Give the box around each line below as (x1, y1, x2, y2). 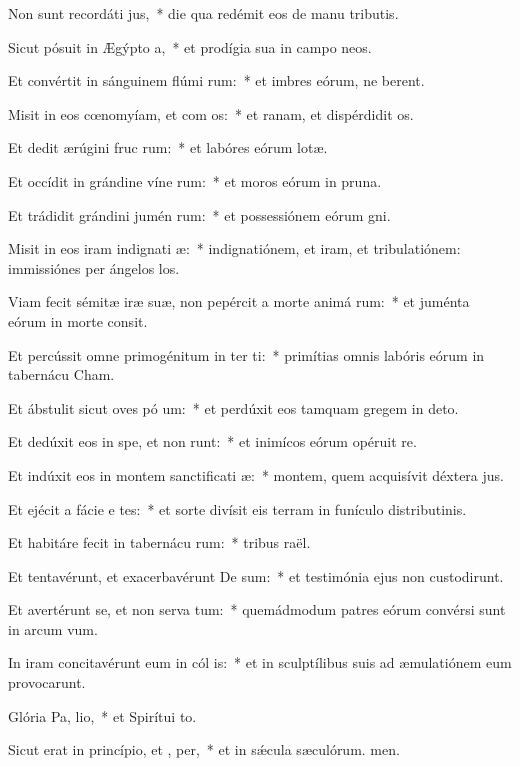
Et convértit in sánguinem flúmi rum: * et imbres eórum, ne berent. (8, 70, 425, 91)
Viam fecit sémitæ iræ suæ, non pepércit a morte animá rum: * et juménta (8, 291, 470, 312)
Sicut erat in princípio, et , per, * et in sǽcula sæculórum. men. (8, 739, 400, 760)
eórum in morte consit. (8, 310, 148, 331)
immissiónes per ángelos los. (8, 257, 180, 278)
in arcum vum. (8, 618, 98, 639)
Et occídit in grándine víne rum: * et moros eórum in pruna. (8, 170, 382, 191)
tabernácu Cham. (8, 364, 115, 385)
